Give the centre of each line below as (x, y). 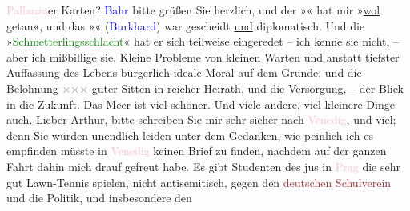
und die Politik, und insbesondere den (99, 198)
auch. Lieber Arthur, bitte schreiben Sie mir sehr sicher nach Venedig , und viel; (201, 119)
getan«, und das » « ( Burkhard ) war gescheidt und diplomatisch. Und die (186, 25)
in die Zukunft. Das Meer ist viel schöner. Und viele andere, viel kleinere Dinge (201, 104)
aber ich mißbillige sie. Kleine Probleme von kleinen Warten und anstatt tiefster (203, 56)
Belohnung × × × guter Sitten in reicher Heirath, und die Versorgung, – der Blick (205, 88)
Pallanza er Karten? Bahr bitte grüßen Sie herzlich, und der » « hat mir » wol (193, 10)
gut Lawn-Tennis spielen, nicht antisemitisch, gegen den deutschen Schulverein (199, 182)
